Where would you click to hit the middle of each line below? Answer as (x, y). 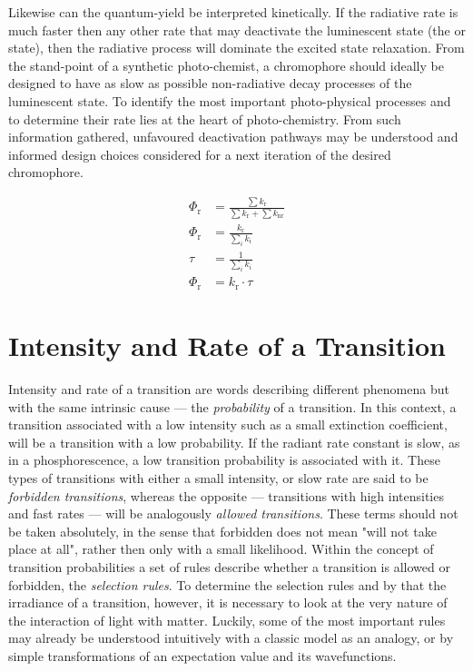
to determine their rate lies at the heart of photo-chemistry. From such (205, 118)
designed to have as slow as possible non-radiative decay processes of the (210, 83)
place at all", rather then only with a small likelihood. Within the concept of (221, 549)
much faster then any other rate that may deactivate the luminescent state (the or (237, 30)
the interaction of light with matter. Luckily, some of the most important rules (227, 620)
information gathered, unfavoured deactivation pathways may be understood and (233, 137)
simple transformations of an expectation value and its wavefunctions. (202, 655)
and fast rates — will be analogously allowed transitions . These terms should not (233, 513)
